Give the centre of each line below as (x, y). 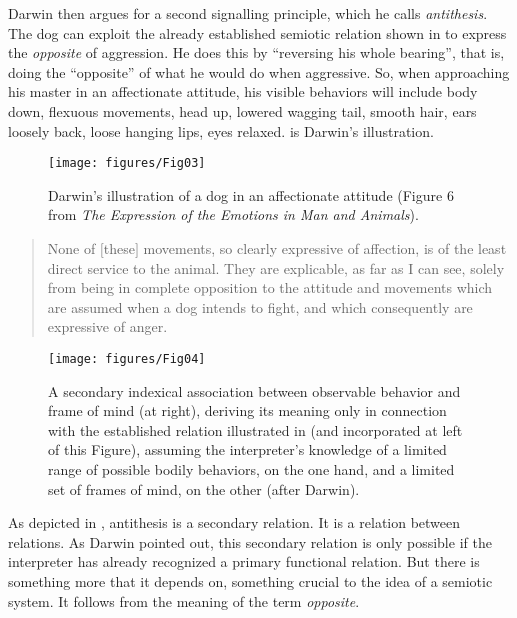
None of (71, 248)
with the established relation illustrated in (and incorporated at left (255, 429)
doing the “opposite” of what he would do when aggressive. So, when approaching (259, 71)
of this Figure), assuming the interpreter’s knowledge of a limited (247, 449)
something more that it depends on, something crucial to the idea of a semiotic (250, 580)
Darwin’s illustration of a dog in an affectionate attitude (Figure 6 (251, 194)
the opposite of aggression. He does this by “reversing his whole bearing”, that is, (256, 52)
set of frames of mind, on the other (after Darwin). (204, 488)
